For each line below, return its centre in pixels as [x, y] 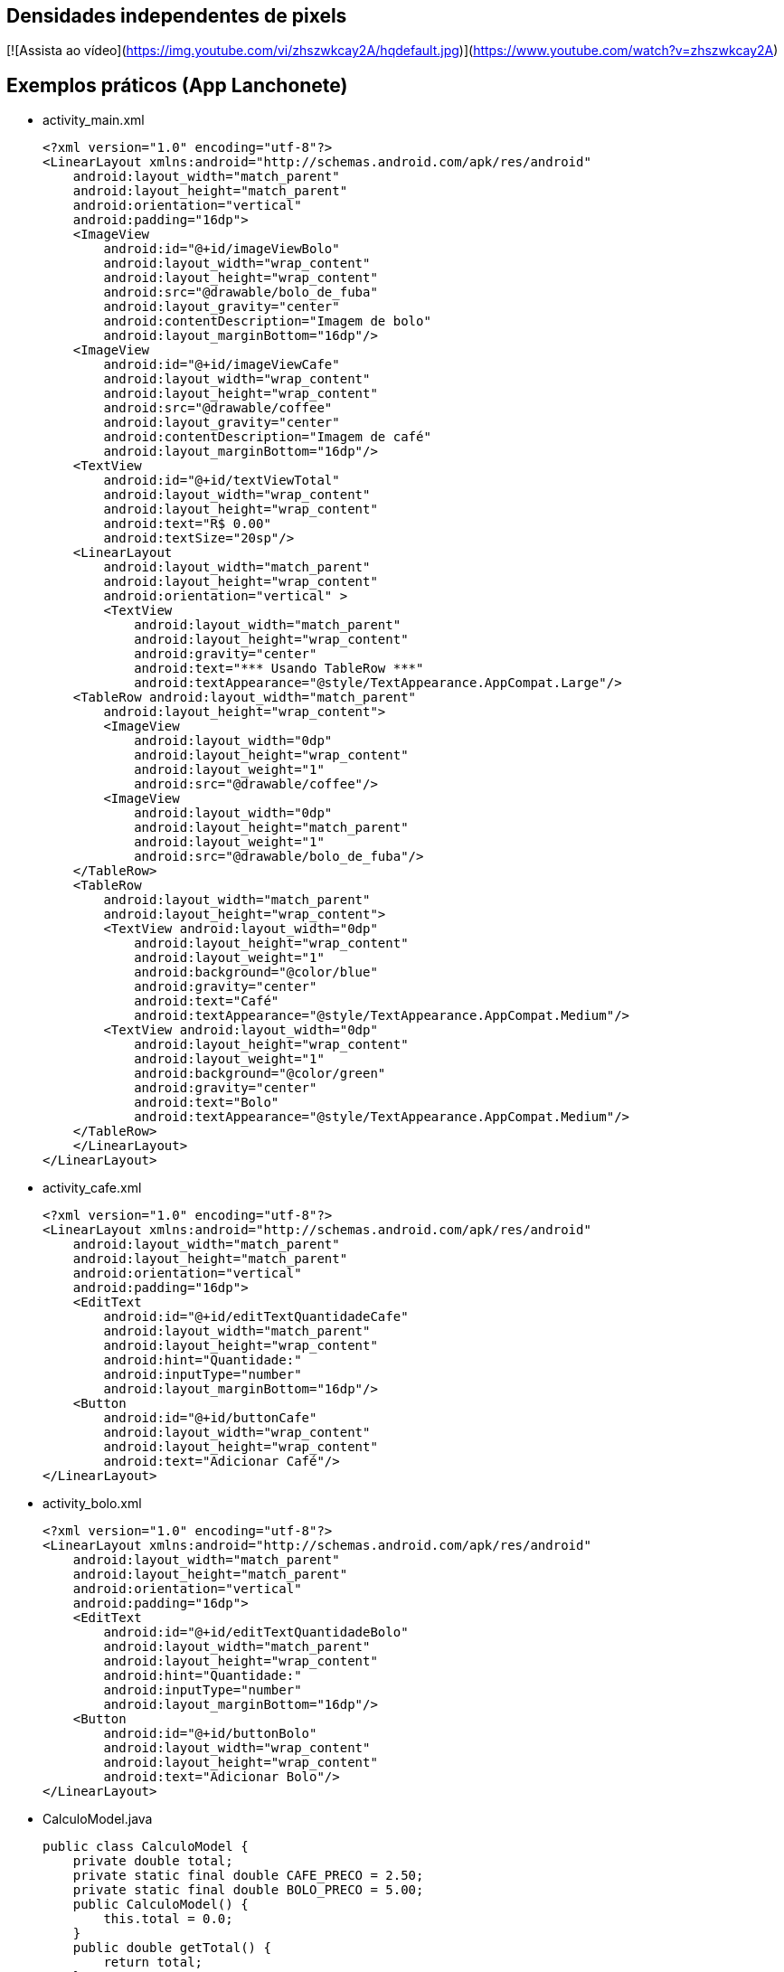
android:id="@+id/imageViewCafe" [222, 365]
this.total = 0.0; [168, 1919]
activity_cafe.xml [92, 1188]
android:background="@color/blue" [256, 972]
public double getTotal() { [172, 1948]
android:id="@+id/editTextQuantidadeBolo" [256, 1632]
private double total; [153, 1861]
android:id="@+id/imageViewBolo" [222, 249]
